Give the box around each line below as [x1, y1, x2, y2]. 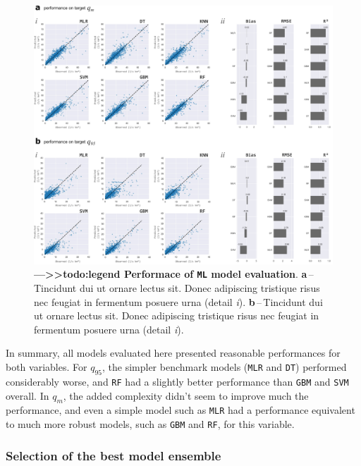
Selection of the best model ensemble [6, 446, 221, 464]
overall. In [6, 388, 49, 403]
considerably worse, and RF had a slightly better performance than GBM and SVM [6, 374, 349, 388]
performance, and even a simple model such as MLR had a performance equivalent [6, 403, 355, 417]
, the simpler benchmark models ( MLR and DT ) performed [102, 360, 347, 374]
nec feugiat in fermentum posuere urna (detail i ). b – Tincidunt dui [34, 294, 323, 309]
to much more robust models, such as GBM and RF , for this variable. [6, 416, 295, 431]
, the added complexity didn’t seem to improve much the [63, 388, 309, 403]
